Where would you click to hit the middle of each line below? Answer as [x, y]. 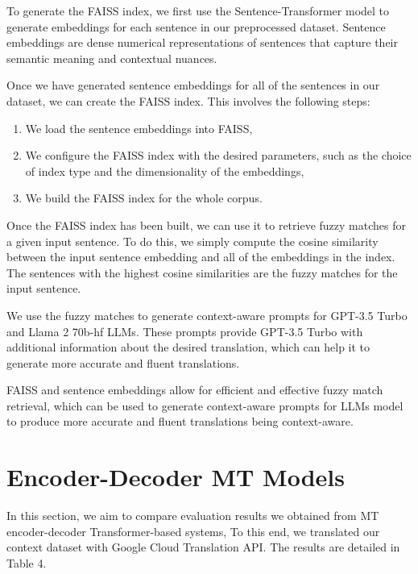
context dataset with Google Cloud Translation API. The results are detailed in [203, 547]
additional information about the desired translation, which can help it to [188, 347]
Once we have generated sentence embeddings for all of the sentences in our [193, 85]
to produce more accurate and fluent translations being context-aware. [180, 421]
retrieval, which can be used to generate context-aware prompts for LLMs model [205, 405]
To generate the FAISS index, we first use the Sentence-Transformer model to [198, 10]
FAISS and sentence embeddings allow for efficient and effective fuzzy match [195, 390]
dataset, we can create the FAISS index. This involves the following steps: [188, 100]
